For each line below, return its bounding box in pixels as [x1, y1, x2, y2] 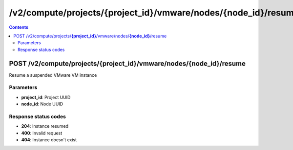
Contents [9, 24, 29, 30]
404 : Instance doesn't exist [21, 137, 77, 143]
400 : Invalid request [21, 130, 63, 136]
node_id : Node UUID [21, 101, 63, 107]
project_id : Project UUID [21, 94, 71, 100]
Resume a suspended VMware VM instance [9, 72, 97, 78]
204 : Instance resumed [21, 123, 68, 129]
